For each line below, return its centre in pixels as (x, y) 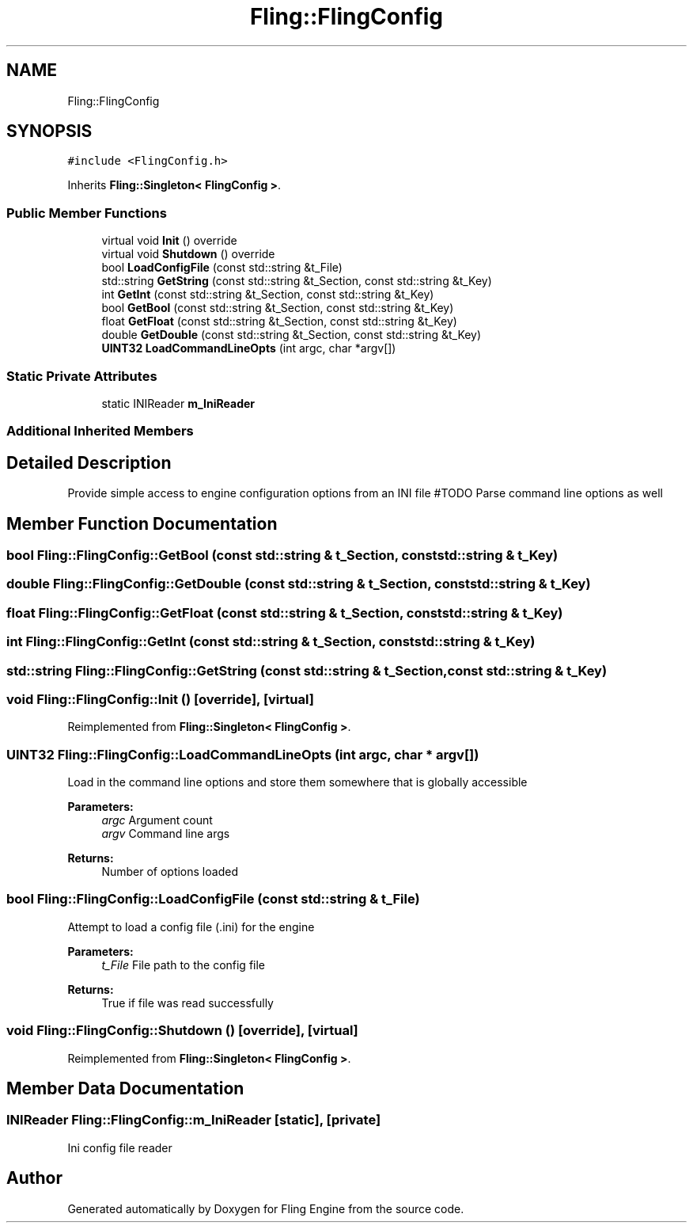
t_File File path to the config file (184, 965)
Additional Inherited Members (100, 431)
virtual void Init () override (169, 241)
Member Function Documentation (142, 523)
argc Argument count (157, 820)
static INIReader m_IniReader (178, 403)
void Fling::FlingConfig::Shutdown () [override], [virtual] (182, 1031)
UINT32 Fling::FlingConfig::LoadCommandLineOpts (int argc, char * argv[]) (243, 754)
